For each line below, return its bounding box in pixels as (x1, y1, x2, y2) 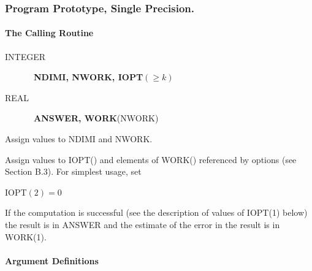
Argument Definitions (5, 254, 99, 267)
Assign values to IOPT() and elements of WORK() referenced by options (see (5, 153, 297, 166)
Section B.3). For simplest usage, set (5, 165, 142, 178)
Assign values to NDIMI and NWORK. (5, 132, 153, 145)
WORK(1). (5, 230, 47, 243)
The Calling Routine (5, 26, 94, 39)
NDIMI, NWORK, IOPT (34, 71, 143, 83)
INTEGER (5, 50, 46, 63)
